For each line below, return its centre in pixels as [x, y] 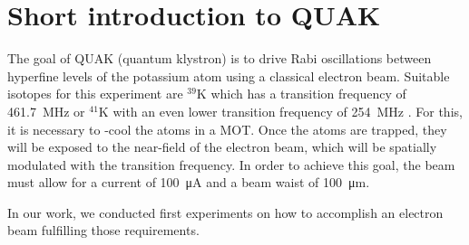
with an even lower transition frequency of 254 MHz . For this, [288, 111]
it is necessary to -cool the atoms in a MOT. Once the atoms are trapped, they [227, 129]
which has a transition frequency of [308, 94]
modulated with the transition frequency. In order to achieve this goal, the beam [231, 164]
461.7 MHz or [46, 111]
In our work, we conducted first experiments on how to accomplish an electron [225, 212]
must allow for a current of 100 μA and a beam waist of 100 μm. [189, 182]
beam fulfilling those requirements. [103, 230]
